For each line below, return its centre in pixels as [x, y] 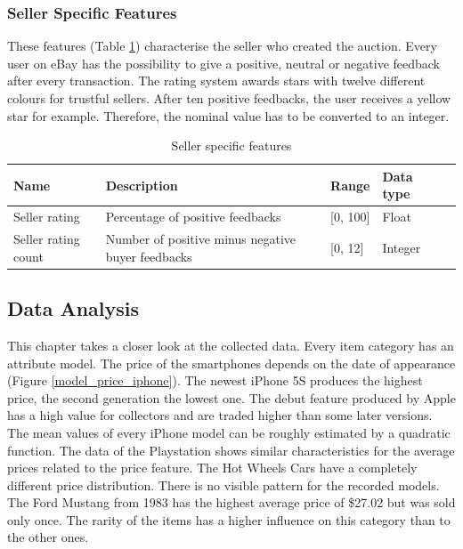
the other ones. [48, 537]
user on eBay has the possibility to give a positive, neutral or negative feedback [224, 63]
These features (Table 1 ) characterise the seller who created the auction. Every [222, 46]
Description [142, 185]
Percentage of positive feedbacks [193, 217]
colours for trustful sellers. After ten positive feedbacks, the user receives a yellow [229, 98]
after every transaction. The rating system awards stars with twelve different [216, 81]
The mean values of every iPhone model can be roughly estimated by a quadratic [229, 432]
